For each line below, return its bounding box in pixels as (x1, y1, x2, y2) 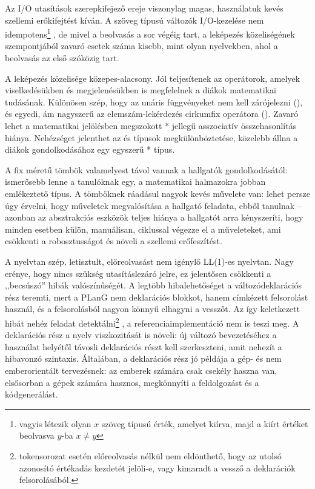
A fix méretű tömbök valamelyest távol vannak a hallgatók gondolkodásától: (5, 163, 288, 176)
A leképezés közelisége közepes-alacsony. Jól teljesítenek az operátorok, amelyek (5, 72, 300, 84)
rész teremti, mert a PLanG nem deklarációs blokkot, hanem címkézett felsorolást (5, 290, 308, 303)
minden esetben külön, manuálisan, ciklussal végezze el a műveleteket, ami (5, 222, 281, 235)
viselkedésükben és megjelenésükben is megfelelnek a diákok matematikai (5, 84, 276, 96)
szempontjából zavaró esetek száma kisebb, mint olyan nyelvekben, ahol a (5, 39, 278, 52)
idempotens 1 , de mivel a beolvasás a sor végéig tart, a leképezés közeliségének (5, 26, 295, 40)
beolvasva (19, 429, 55, 442)
